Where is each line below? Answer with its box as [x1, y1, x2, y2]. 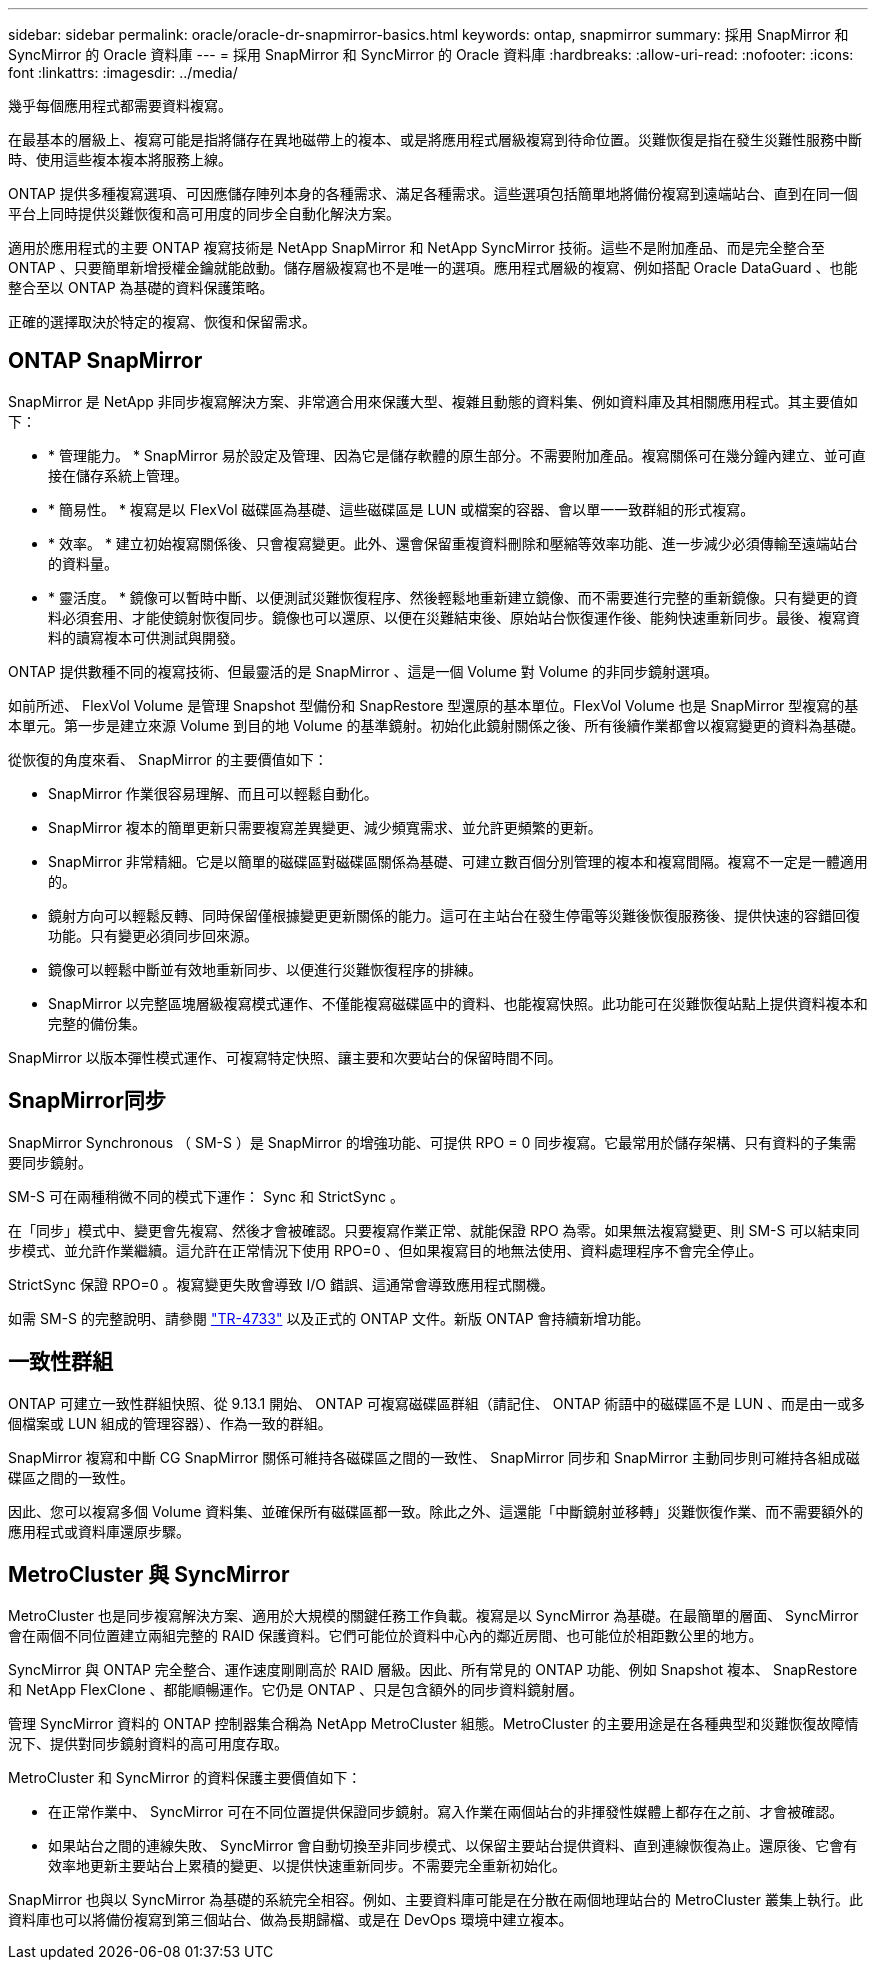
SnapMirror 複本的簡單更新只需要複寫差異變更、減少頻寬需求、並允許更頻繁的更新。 [48, 818, 602, 836]
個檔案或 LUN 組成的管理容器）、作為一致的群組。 [8, 1414, 332, 1432]
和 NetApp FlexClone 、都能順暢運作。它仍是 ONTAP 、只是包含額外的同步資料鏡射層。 [8, 1681, 584, 1699]
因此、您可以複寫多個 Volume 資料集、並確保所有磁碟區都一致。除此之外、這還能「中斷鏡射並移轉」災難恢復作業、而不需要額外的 [8, 1502, 864, 1520]
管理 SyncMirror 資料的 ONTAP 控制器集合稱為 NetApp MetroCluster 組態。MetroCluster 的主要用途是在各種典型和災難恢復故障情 [8, 1715, 859, 1733]
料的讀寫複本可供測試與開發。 [48, 628, 244, 646]
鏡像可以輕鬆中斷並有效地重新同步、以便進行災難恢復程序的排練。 [48, 960, 482, 978]
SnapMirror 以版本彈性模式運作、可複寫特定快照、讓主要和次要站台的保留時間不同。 [8, 1048, 562, 1066]
